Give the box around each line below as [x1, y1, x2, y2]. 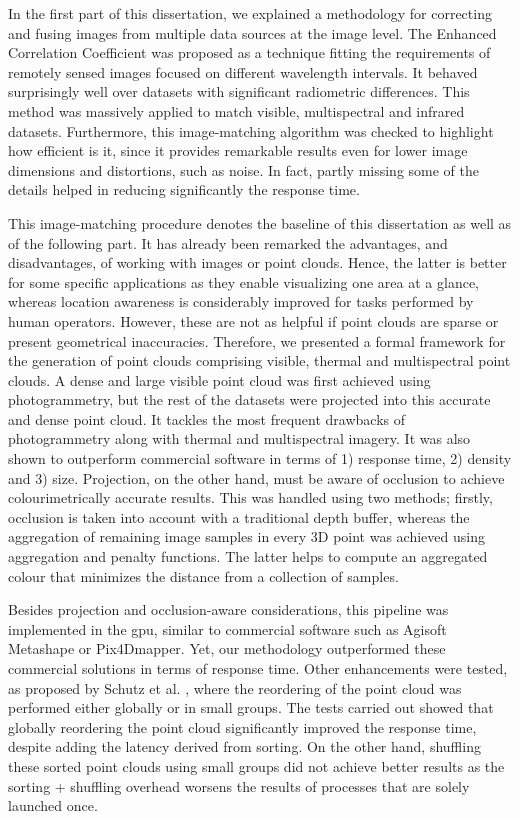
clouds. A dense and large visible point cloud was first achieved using [8, 369, 431, 390]
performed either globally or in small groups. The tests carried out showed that [8, 697, 494, 718]
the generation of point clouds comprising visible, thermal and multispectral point [8, 350, 511, 371]
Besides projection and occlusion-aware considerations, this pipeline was [8, 599, 449, 620]
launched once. [8, 795, 98, 816]
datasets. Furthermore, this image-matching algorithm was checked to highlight [8, 120, 494, 141]
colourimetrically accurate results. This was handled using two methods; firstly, [8, 487, 493, 508]
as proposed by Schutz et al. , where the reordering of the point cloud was [8, 677, 462, 698]
